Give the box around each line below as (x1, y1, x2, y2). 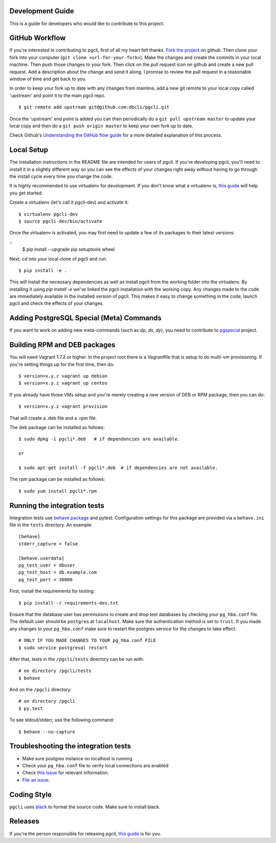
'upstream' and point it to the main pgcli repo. (9, 92, 106, 98)
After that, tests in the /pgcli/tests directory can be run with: (9, 656, 144, 662)
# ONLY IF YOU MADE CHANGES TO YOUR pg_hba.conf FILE (18, 637, 156, 644)
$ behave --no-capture (18, 729, 76, 735)
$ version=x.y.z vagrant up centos (18, 380, 108, 386)
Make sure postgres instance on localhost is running (22, 755, 133, 762)
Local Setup (9, 146, 49, 154)
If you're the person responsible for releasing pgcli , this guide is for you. (9, 830, 162, 836)
